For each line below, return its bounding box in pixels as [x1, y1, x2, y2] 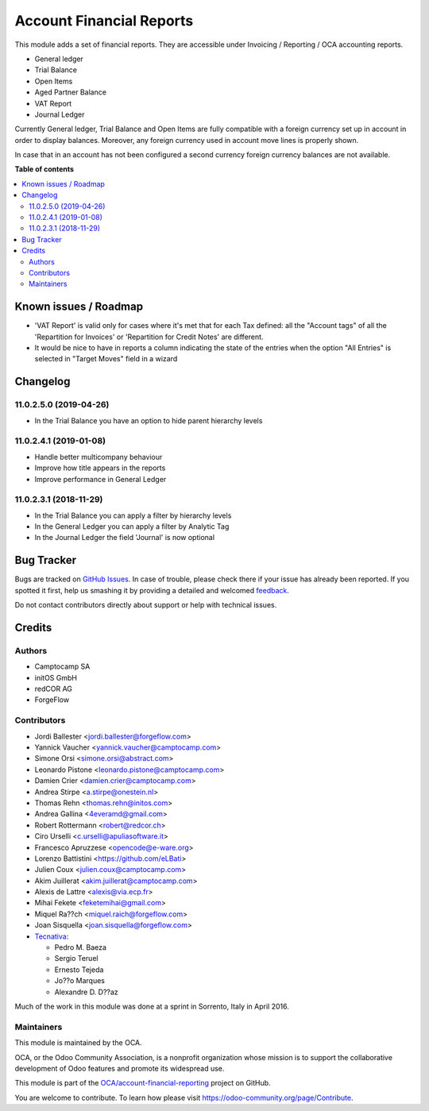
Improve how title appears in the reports [34, 463, 166, 473]
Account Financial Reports [14, 12, 194, 29]
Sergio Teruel [54, 954, 99, 963]
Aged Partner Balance [34, 87, 107, 97]
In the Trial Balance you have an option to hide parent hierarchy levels [34, 415, 263, 425]
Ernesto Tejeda [54, 965, 104, 974]
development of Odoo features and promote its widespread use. [14, 1063, 225, 1073]
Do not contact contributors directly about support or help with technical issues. [14, 600, 277, 610]
